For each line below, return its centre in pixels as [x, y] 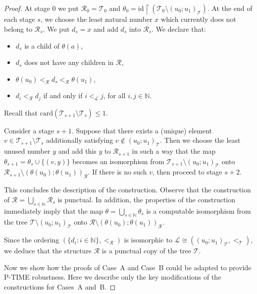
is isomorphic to [148, 240]
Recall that [21, 112]
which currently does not [199, 19]
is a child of [42, 45]
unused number [27, 151]
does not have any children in [69, 62]
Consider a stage [29, 130]
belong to [18, 29]
